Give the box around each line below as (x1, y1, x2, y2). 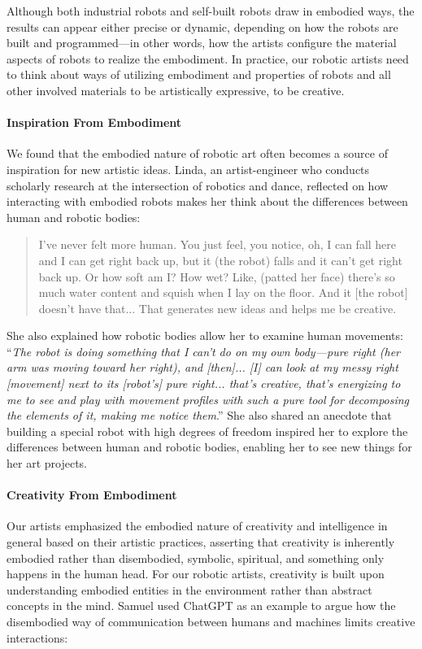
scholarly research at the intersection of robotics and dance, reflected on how (7, 176, 389, 194)
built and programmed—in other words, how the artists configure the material (7, 34, 397, 51)
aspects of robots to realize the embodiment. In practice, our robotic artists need (7, 50, 409, 67)
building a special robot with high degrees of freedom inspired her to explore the (7, 422, 408, 439)
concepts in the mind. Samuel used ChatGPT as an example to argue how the (7, 597, 396, 614)
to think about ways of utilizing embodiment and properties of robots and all (7, 66, 391, 83)
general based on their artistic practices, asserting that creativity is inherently (7, 534, 395, 551)
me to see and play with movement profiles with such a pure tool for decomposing (7, 390, 410, 407)
